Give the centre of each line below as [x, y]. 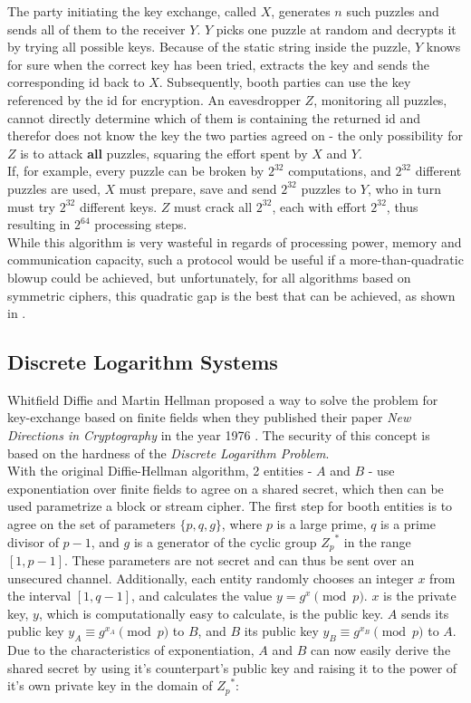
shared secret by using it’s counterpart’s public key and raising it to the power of [232, 667]
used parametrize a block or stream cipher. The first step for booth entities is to [230, 506]
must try [32, 206]
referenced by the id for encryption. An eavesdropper [154, 99]
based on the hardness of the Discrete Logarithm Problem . [168, 453]
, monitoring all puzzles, [380, 99]
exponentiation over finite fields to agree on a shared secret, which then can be [226, 488]
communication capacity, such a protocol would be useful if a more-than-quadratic [235, 260]
